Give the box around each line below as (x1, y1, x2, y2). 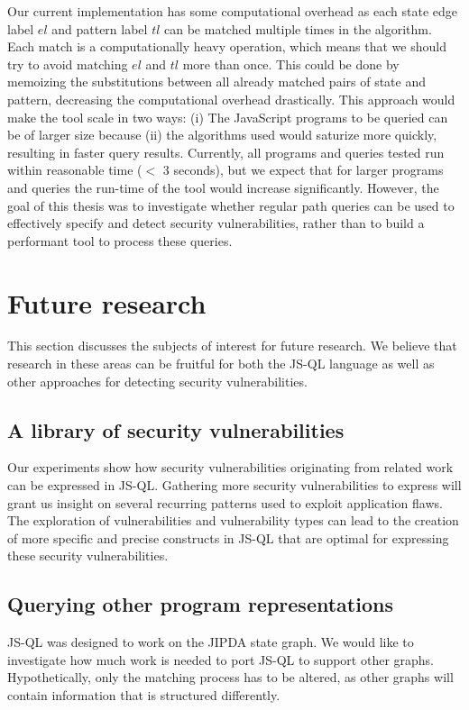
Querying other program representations (7, 590, 393, 618)
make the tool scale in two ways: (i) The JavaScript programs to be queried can (7, 107, 448, 126)
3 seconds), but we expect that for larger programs (162, 160, 444, 179)
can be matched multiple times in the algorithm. (164, 19, 432, 38)
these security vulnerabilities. (7, 546, 169, 565)
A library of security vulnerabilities (7, 415, 345, 443)
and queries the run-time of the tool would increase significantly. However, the (7, 177, 439, 196)
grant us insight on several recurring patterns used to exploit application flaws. (7, 493, 443, 512)
